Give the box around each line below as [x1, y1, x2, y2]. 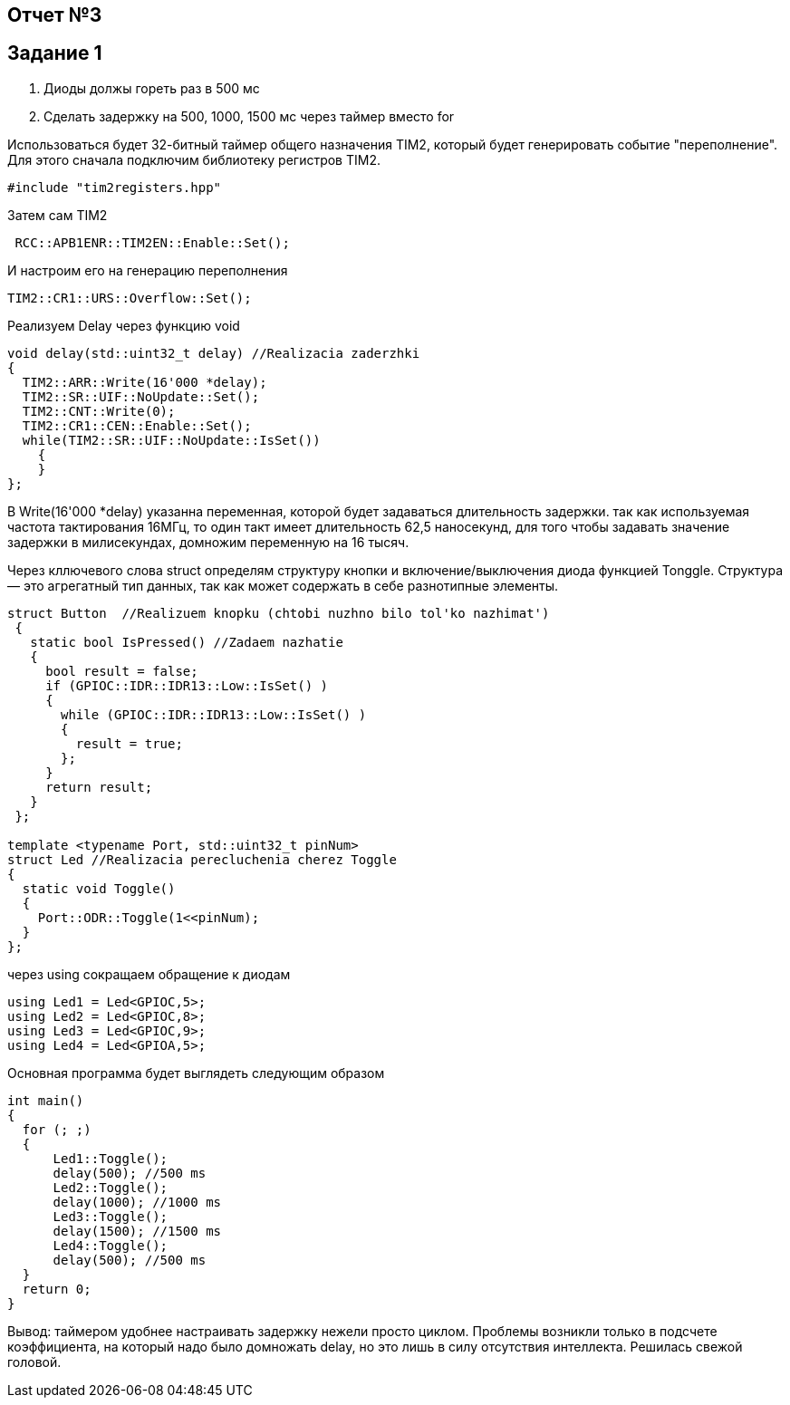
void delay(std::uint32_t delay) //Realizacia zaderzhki [7, 345, 420, 361]
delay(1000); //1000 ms [53, 1194, 222, 1209]
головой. [7, 1353, 62, 1370]
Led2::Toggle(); [53, 1179, 169, 1195]
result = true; [75, 736, 183, 751]
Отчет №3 [7, 4, 102, 26]
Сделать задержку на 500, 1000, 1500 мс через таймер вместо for [43, 108, 455, 124]
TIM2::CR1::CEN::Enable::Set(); [22, 418, 252, 433]
